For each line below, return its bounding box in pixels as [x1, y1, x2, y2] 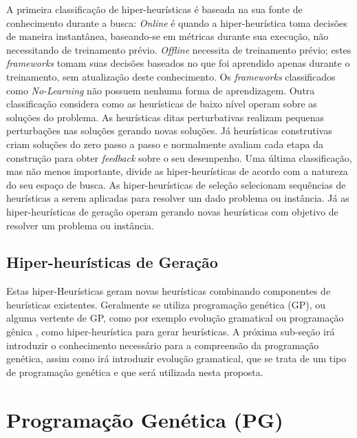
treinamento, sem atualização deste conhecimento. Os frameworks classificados [6, 69, 336, 83]
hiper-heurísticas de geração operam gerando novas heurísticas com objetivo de [6, 204, 338, 218]
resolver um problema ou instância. [6, 218, 154, 232]
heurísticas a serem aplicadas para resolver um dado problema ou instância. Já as [6, 191, 349, 205]
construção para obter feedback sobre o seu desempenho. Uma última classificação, [6, 150, 352, 165]
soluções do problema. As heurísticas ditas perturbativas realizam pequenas [6, 109, 325, 124]
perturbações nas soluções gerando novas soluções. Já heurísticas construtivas [6, 123, 332, 138]
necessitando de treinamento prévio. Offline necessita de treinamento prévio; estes [6, 42, 351, 56]
